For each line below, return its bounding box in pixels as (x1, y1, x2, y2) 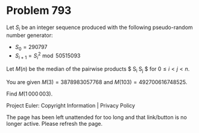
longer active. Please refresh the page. (6, 120, 103, 127)
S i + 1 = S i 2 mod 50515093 (14, 51, 81, 60)
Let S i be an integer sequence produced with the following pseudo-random (6, 24, 193, 32)
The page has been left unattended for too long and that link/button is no (6, 113, 187, 121)
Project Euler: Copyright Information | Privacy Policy (6, 102, 136, 109)
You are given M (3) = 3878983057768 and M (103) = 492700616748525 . (6, 78, 188, 85)
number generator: (6, 31, 53, 39)
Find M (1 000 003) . (6, 90, 53, 97)
